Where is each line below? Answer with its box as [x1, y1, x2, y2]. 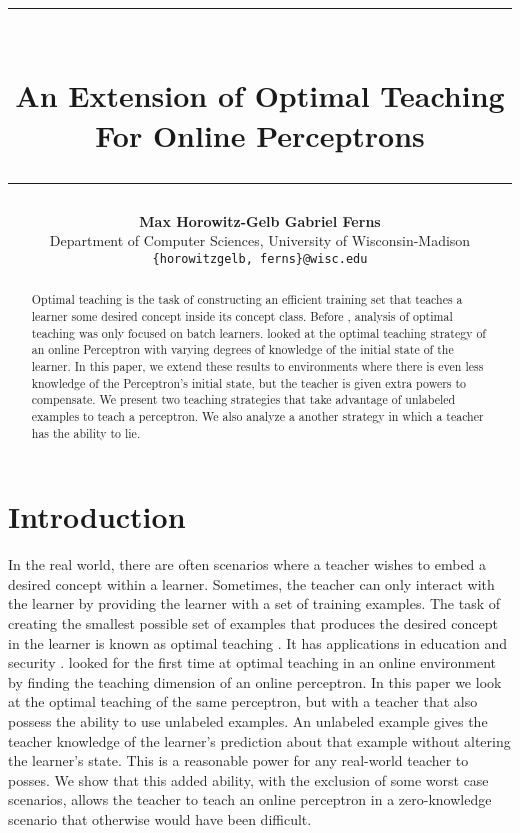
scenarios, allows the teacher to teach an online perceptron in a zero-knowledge [8, 789, 492, 810]
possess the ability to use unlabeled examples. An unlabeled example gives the [8, 710, 488, 731]
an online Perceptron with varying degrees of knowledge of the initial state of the [31, 341, 454, 358]
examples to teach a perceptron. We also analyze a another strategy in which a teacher [31, 407, 484, 424]
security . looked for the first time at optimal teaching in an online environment [8, 652, 497, 673]
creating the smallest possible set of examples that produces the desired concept [8, 613, 498, 634]
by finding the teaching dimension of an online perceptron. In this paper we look [8, 671, 502, 692]
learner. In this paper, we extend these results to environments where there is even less [31, 358, 484, 375]
